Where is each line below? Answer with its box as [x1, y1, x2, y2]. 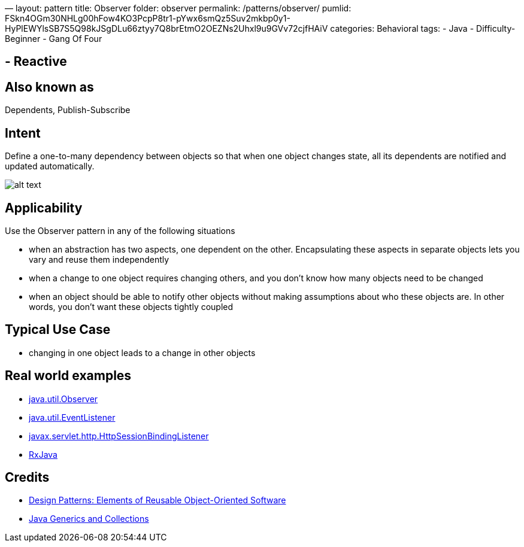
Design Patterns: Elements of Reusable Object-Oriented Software [29, 495, 286, 506]
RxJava [29, 449, 57, 460]
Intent [5, 125, 41, 141]
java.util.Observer [29, 393, 98, 404]
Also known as [5, 79, 94, 95]
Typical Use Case [5, 322, 111, 338]
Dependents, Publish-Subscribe [5, 105, 131, 116]
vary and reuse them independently [29, 254, 169, 265]
